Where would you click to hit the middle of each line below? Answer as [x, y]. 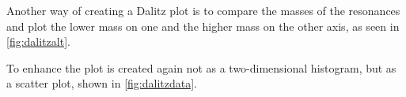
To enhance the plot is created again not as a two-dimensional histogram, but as [201, 67]
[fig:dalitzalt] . [38, 41]
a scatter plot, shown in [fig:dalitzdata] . [102, 83]
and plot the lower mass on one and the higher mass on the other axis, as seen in [203, 26]
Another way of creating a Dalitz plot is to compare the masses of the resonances [203, 10]
